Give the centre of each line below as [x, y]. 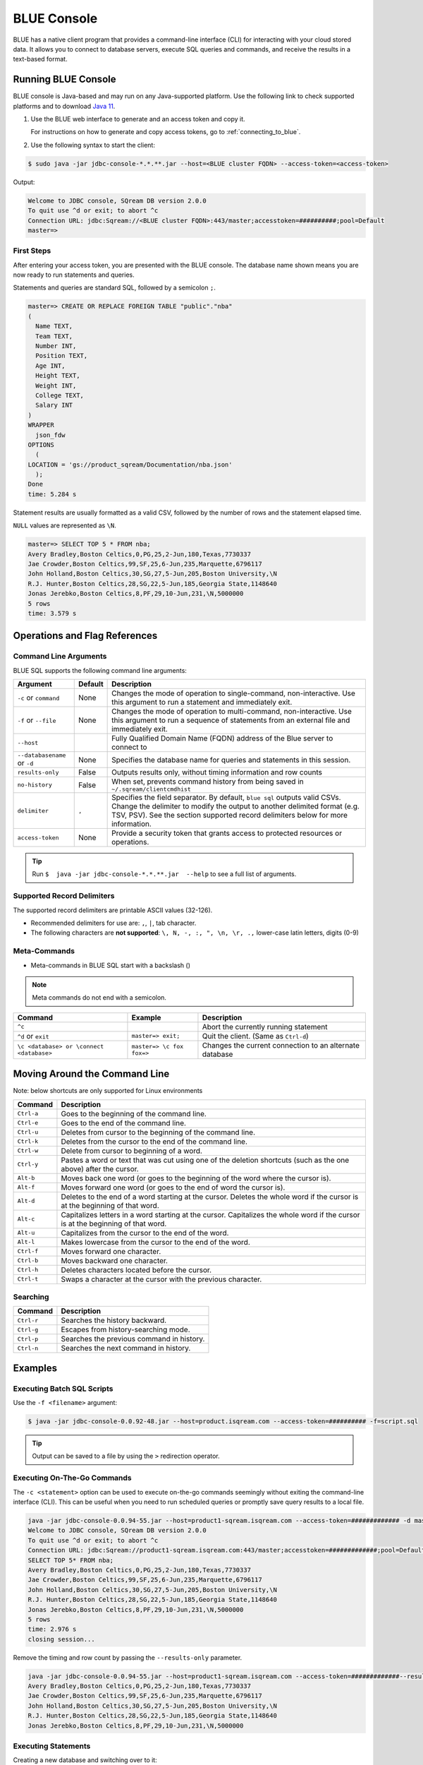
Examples [35, 1368]
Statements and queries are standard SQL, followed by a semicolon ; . [115, 288]
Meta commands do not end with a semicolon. [99, 998]
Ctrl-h [28, 1270]
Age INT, [50, 366]
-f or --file [37, 720]
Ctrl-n [28, 1348]
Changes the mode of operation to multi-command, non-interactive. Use [232, 712]
